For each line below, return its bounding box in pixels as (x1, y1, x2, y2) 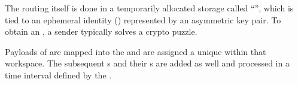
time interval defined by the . (5, 68, 112, 81)
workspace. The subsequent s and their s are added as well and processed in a (5, 57, 290, 69)
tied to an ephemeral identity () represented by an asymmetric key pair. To (5, 13, 281, 26)
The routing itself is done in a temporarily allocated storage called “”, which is (5, 2, 294, 14)
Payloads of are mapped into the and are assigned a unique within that (5, 45, 266, 57)
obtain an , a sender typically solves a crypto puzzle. (5, 25, 197, 38)
